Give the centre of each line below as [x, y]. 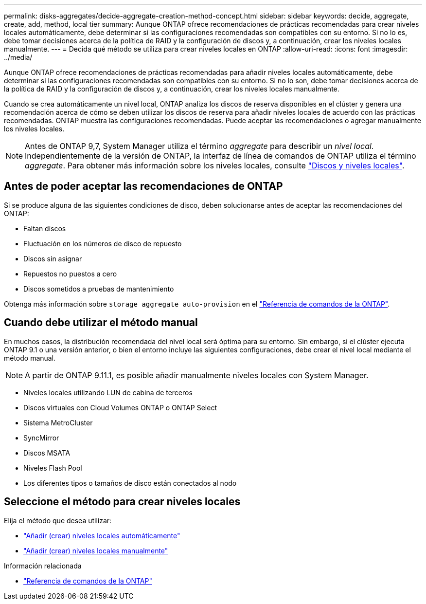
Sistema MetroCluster [58, 422]
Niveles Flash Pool [53, 468]
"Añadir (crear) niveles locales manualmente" [96, 550]
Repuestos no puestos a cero [70, 274]
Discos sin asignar [53, 258]
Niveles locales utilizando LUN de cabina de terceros [108, 392]
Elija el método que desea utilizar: [58, 520]
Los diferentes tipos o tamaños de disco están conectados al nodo [130, 483]
